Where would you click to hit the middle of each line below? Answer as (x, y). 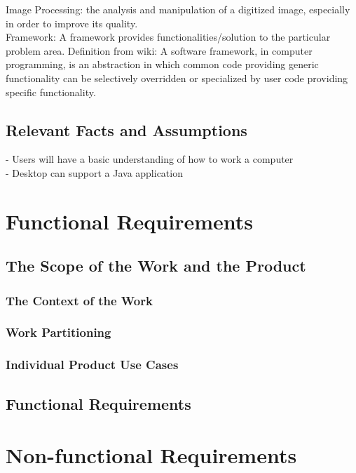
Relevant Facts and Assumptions (126, 129)
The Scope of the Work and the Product (156, 266)
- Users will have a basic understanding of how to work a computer (150, 159)
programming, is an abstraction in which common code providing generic (162, 64)
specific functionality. (51, 92)
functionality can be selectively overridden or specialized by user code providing (177, 78)
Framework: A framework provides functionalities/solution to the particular (168, 37)
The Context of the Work (79, 300)
